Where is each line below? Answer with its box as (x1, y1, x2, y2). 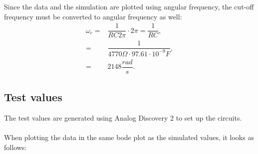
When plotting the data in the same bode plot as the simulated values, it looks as (4, 132, 254, 143)
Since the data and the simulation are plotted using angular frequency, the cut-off (4, 1, 254, 11)
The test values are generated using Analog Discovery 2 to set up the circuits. (4, 113, 242, 123)
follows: (4, 142, 27, 152)
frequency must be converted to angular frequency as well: (4, 11, 182, 21)
